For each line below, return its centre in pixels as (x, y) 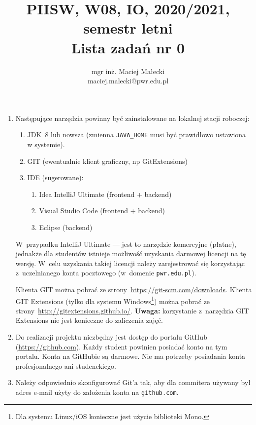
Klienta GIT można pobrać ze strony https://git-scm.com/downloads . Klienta (134, 289)
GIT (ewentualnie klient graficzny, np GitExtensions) (107, 161)
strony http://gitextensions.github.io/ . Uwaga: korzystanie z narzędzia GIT (132, 310)
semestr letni (128, 28)
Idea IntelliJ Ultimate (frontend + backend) (105, 194)
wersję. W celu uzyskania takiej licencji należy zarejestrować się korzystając (130, 263)
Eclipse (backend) (66, 227)
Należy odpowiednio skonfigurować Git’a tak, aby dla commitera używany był (133, 382)
